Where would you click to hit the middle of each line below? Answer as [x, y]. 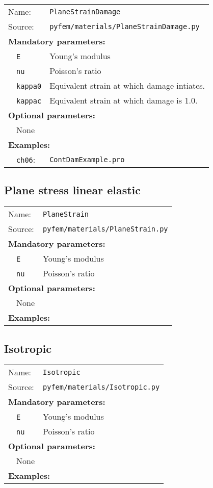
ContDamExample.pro [87, 159]
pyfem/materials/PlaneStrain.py [105, 229]
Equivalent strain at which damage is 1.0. [124, 100]
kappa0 [29, 86]
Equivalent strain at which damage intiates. [127, 85]
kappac [29, 101]
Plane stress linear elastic [73, 190]
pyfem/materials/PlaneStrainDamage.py [125, 26]
